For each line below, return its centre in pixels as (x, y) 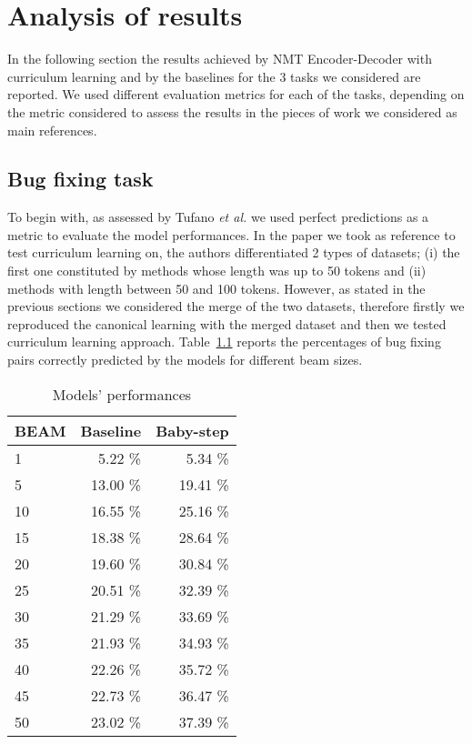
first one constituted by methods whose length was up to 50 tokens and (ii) (217, 271)
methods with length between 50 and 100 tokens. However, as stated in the (216, 288)
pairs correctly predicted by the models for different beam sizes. (185, 360)
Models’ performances (122, 394)
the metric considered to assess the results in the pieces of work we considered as (232, 111)
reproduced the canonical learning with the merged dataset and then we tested (227, 323)
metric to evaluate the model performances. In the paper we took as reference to (231, 234)
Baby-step (192, 430)
